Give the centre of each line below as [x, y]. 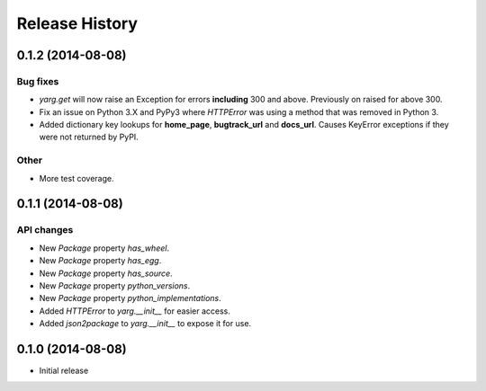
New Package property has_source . [106, 273]
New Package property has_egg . [100, 261]
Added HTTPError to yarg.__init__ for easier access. [135, 311]
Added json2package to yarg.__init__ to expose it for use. [145, 324]
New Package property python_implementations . [130, 298]
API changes [45, 230]
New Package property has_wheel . [104, 248]
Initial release [64, 371]
